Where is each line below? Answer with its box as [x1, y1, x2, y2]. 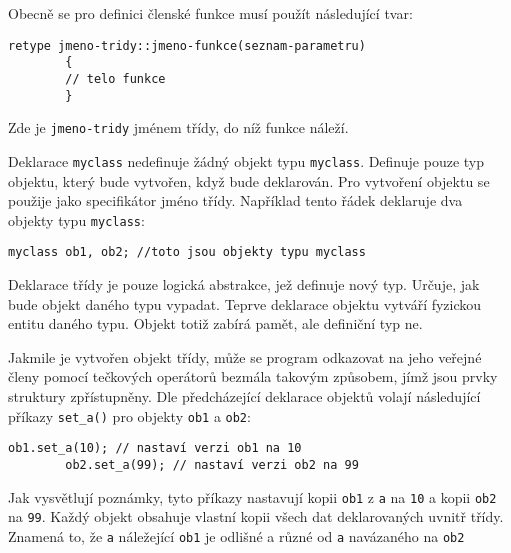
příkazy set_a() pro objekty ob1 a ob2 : [8, 405, 251, 426]
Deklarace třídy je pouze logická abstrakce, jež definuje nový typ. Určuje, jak [8, 274, 480, 295]
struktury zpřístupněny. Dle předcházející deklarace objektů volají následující [8, 386, 481, 406]
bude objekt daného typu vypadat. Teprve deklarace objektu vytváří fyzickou [8, 293, 482, 314]
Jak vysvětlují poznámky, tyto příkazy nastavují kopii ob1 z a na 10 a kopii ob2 [8, 486, 497, 507]
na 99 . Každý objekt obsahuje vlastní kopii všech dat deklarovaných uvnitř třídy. [8, 506, 504, 527]
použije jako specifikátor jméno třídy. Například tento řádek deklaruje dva [8, 190, 463, 211]
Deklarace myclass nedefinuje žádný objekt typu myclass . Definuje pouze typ [8, 150, 484, 171]
